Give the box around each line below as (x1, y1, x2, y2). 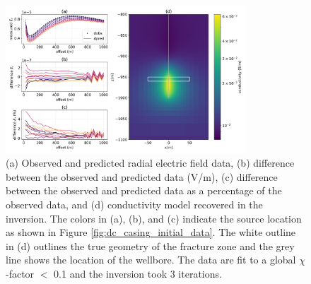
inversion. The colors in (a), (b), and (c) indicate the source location (6, 211, 302, 225)
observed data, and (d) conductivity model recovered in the (6, 197, 263, 212)
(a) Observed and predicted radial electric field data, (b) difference (6, 155, 295, 170)
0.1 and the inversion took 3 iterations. (54, 266, 222, 281)
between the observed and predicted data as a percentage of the (6, 183, 282, 198)
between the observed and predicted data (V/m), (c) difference (6, 169, 278, 184)
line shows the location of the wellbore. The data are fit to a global (6, 252, 296, 267)
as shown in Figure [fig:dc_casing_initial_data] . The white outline (6, 225, 296, 239)
